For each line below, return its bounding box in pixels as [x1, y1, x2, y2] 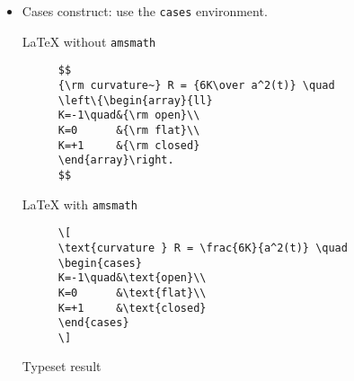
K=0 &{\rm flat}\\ [58, 123, 200, 137]
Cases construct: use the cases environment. [22, 2, 268, 20]
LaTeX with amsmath [22, 194, 137, 213]
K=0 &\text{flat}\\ [58, 286, 207, 299]
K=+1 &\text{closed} [58, 301, 207, 315]
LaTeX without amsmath [22, 31, 156, 50]
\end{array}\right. [58, 154, 174, 167]
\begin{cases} [58, 256, 142, 270]
